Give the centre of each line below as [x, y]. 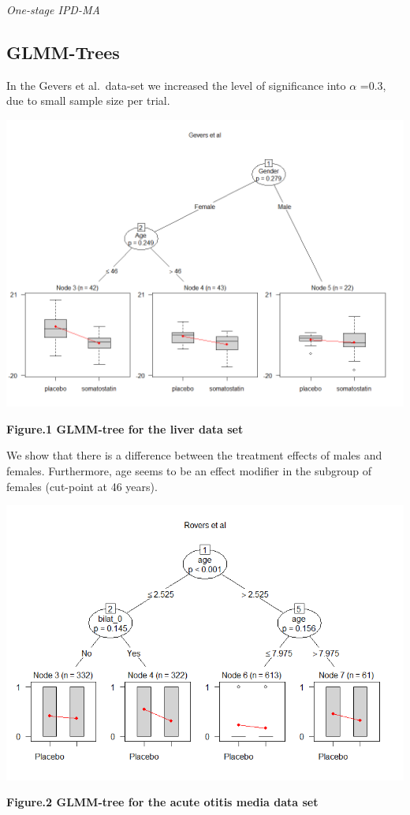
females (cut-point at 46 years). [82, 486]
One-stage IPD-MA [53, 9]
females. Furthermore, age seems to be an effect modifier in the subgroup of [189, 470]
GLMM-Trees [63, 52]
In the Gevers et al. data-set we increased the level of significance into [176, 85]
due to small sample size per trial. [88, 100]
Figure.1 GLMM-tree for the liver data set [125, 428]
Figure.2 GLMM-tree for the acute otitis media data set [162, 802]
